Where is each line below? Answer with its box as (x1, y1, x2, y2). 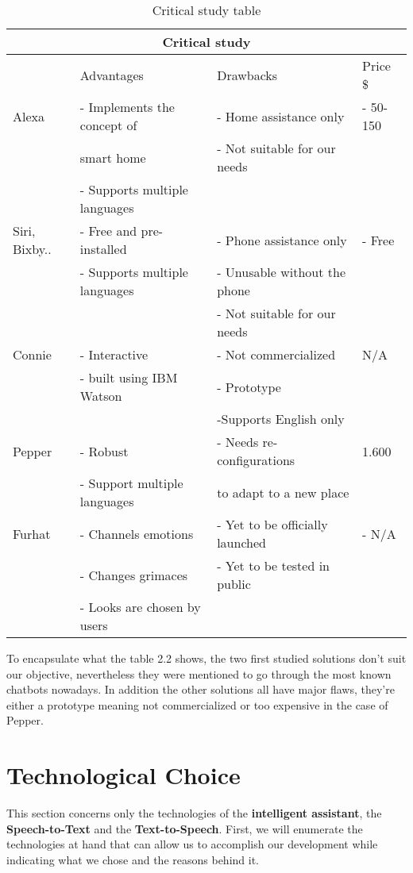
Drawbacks (217, 65, 278, 84)
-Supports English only (217, 410, 345, 428)
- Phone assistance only (217, 230, 347, 249)
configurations (217, 451, 295, 469)
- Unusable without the (217, 263, 346, 281)
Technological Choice (6, 759, 241, 791)
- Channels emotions (79, 524, 194, 543)
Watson (79, 387, 122, 405)
